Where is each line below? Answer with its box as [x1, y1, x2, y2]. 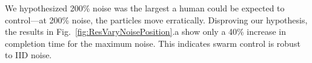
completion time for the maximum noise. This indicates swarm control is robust [5, 37, 300, 49]
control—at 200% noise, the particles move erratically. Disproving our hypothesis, [5, 13, 308, 26]
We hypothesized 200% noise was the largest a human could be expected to [5, 2, 285, 14]
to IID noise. [5, 49, 52, 61]
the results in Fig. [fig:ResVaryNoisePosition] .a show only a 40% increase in [5, 25, 287, 38]
